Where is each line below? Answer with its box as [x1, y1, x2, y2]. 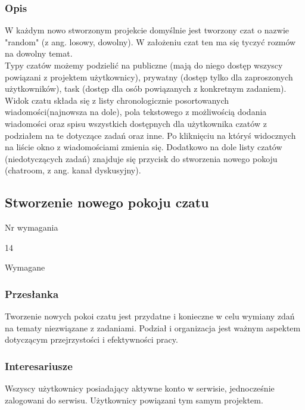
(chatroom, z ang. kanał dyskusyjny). [5, 164, 141, 176]
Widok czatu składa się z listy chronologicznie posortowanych [5, 94, 229, 106]
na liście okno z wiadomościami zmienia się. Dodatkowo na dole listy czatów [5, 141, 282, 153]
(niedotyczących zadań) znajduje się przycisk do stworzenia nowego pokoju [5, 152, 278, 164]
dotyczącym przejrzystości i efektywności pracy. [5, 333, 178, 346]
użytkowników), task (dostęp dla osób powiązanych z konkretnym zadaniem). [5, 82, 287, 95]
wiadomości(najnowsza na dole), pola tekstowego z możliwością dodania [5, 105, 267, 118]
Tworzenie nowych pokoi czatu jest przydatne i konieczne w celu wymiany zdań [5, 310, 295, 322]
